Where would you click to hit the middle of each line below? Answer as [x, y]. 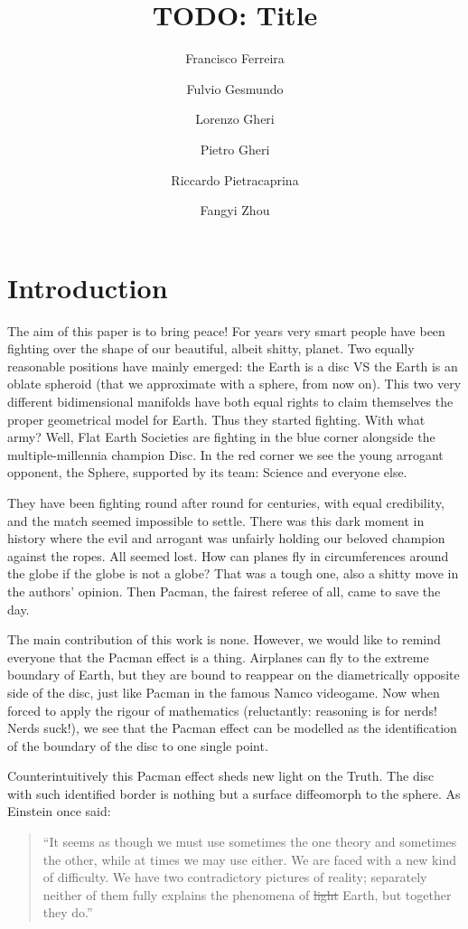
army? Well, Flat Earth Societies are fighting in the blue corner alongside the [221, 437]
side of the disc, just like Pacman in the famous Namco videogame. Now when [224, 692]
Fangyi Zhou [235, 210]
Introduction [88, 287]
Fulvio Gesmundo [235, 88]
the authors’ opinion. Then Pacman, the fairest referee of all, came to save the [224, 591]
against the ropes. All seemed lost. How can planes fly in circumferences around [228, 555]
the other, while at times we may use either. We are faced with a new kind [249, 859]
